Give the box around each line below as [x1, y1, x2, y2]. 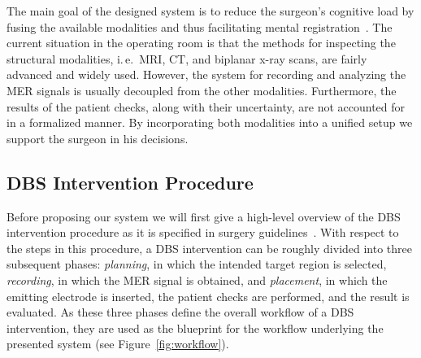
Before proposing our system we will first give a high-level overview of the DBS [7, 207, 401, 225]
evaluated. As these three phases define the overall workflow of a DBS [7, 303, 354, 321]
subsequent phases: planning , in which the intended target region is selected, [7, 255, 387, 273]
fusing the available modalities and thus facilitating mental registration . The [7, 18, 393, 35]
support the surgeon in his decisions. [7, 129, 189, 146]
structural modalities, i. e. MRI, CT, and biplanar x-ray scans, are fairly [7, 50, 367, 67]
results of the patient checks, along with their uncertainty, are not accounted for [7, 98, 406, 115]
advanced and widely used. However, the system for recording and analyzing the [7, 66, 406, 83]
